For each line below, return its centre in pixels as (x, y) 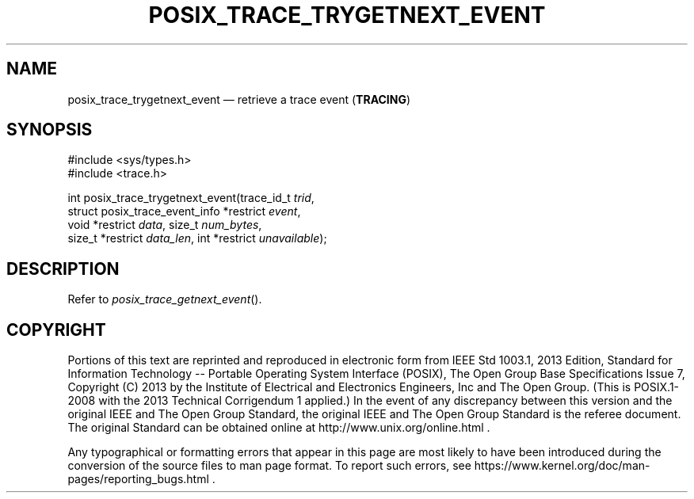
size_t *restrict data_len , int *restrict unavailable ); (197, 238)
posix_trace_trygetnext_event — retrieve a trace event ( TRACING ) (239, 99)
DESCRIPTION (63, 269)
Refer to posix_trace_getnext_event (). (165, 299)
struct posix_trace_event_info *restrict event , (184, 211)
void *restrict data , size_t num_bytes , (165, 225)
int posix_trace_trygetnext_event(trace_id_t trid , (191, 198)
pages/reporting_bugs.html (138, 479)
